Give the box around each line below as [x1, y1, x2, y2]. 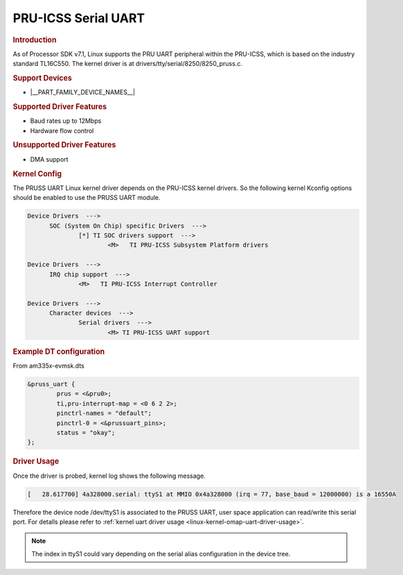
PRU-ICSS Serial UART [12, 10, 145, 26]
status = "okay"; [56, 429, 116, 437]
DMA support [30, 155, 69, 163]
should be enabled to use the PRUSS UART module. [12, 194, 161, 202]
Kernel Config [12, 169, 62, 178]
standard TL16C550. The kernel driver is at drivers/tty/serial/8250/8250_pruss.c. [12, 60, 242, 68]
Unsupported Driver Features [12, 140, 116, 150]
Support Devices [12, 73, 72, 83]
